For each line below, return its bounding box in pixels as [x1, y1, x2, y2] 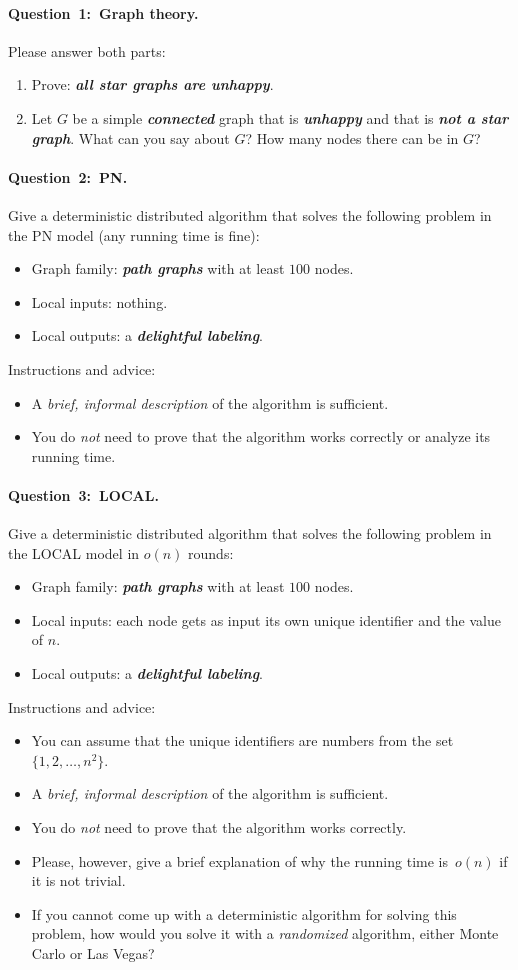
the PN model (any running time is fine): [8, 224, 260, 245]
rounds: [188, 542, 234, 563]
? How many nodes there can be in [245, 127, 459, 148]
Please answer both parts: [8, 40, 166, 61]
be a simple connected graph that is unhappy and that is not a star [72, 107, 509, 128]
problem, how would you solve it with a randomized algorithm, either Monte [31, 923, 499, 944]
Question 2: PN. [8, 166, 128, 187]
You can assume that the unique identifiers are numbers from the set [31, 730, 454, 751]
